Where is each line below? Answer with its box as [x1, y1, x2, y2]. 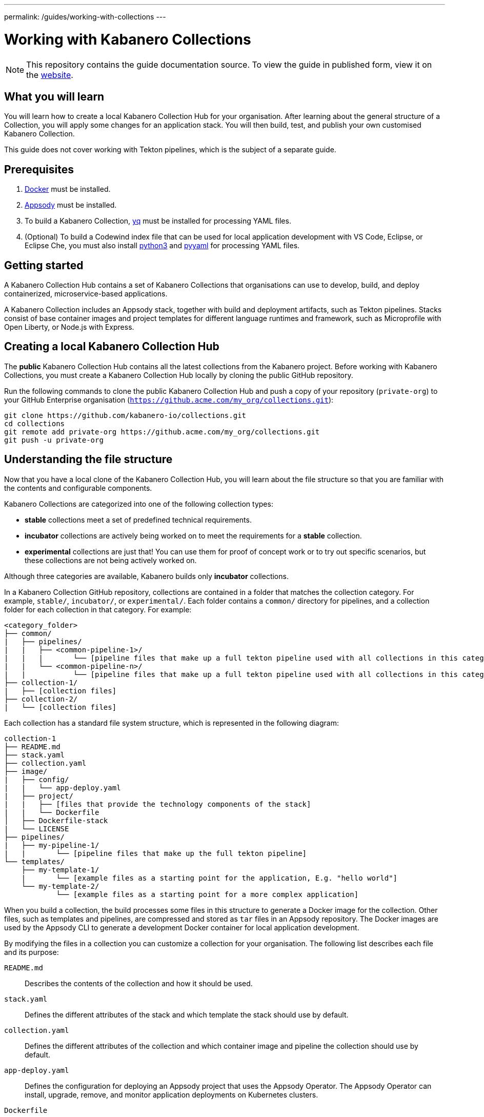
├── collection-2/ [4, 694, 78, 703]
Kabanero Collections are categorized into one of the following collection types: [4, 499, 273, 508]
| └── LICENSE [4, 824, 69, 833]
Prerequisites [4, 163, 74, 176]
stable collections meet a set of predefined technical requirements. [25, 515, 252, 524]
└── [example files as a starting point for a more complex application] [56, 890, 359, 899]
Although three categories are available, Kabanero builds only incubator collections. [4, 571, 289, 581]
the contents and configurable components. [4, 483, 152, 492]
